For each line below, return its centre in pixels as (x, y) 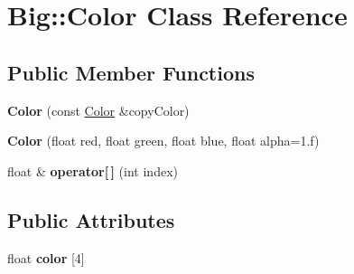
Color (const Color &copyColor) (98, 110)
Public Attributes (91, 219)
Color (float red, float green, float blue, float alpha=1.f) (163, 141)
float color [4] (46, 257)
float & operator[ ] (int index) (93, 170)
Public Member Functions (131, 72)
